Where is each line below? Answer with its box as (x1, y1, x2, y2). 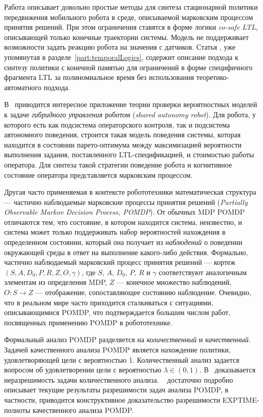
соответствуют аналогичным (159, 266, 247, 277)
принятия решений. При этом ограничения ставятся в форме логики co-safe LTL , (4, 22, 258, 32)
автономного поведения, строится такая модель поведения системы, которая (4, 129, 241, 140)
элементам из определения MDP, (4, 277, 107, 287)
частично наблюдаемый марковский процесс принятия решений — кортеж (4, 257, 235, 267)
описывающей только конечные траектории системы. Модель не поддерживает (4, 31, 249, 42)
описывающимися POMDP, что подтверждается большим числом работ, (4, 307, 231, 318)
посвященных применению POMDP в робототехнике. (4, 317, 172, 327)
